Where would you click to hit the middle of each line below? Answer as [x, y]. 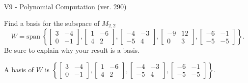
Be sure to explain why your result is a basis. [72, 50]
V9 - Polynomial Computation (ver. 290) [65, 6]
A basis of [19, 69]
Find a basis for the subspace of [52, 23]
